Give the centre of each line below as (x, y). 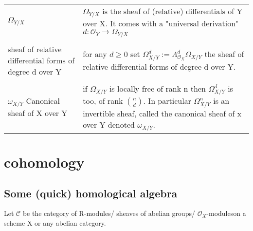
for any (95, 54)
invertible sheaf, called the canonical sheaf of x (162, 113)
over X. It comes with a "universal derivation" (161, 23)
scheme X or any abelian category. (55, 223)
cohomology (44, 162)
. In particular (167, 101)
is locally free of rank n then (157, 88)
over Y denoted (109, 124)
